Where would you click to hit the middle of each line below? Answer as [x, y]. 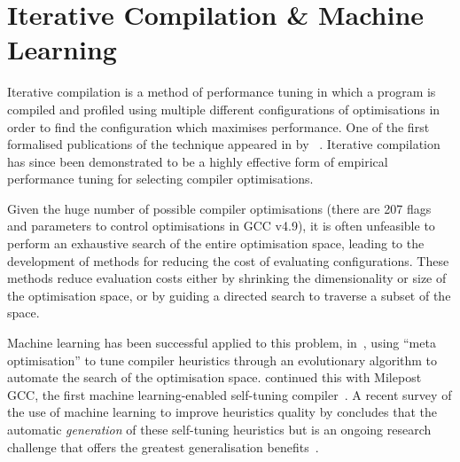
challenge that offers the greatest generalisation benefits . [163, 446]
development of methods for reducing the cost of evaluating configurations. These [228, 260]
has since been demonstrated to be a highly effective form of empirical [198, 161]
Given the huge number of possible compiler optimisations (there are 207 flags [219, 208]
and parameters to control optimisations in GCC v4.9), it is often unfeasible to [221, 226]
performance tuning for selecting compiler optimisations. [160, 179]
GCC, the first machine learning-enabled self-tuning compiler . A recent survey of [230, 394]
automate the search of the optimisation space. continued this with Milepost [214, 377]
